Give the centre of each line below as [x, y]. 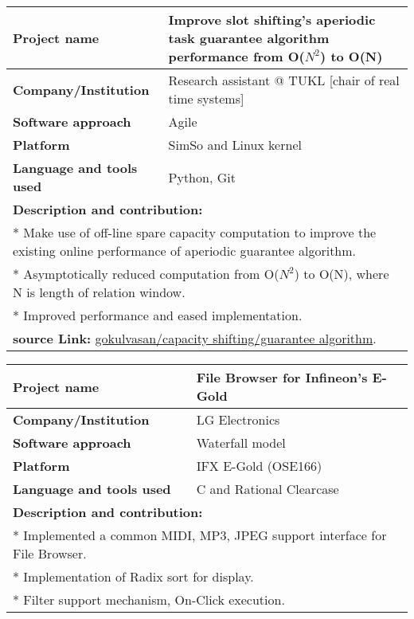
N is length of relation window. [99, 292]
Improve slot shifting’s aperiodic [272, 20]
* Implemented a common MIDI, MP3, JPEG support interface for [200, 535]
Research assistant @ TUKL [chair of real [284, 80]
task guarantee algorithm [249, 38]
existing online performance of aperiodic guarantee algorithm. [185, 251]
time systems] [206, 98]
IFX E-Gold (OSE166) [259, 466]
